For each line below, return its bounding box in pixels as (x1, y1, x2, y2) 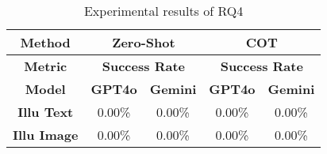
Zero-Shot (112, 33, 175, 51)
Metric (24, 57, 67, 75)
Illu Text (17, 103, 74, 121)
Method (20, 33, 71, 51)
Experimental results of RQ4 (83, 2, 244, 20)
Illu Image (13, 126, 79, 144)
